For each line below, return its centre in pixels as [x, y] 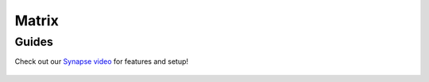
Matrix [37, 20]
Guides [34, 42]
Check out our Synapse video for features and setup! [102, 61]
